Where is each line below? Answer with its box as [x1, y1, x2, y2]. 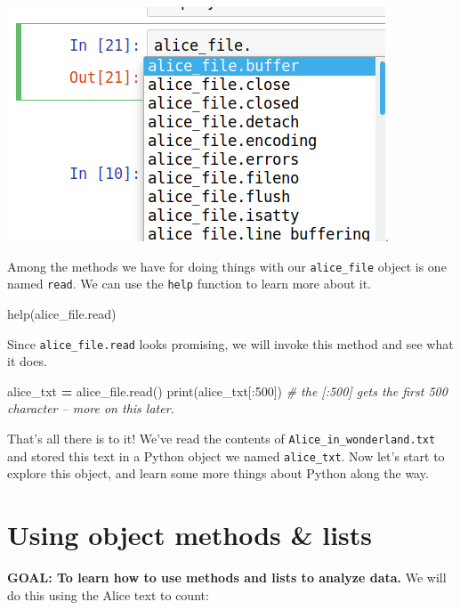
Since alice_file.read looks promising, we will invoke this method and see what [7, 334, 454, 353]
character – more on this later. [7, 399, 174, 418]
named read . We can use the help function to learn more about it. [7, 274, 372, 293]
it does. [7, 352, 47, 370]
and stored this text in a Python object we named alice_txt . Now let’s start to [7, 446, 445, 465]
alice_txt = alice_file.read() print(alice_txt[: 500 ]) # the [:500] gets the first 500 [7, 381, 448, 400]
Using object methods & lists [7, 516, 373, 553]
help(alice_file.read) [7, 304, 117, 322]
